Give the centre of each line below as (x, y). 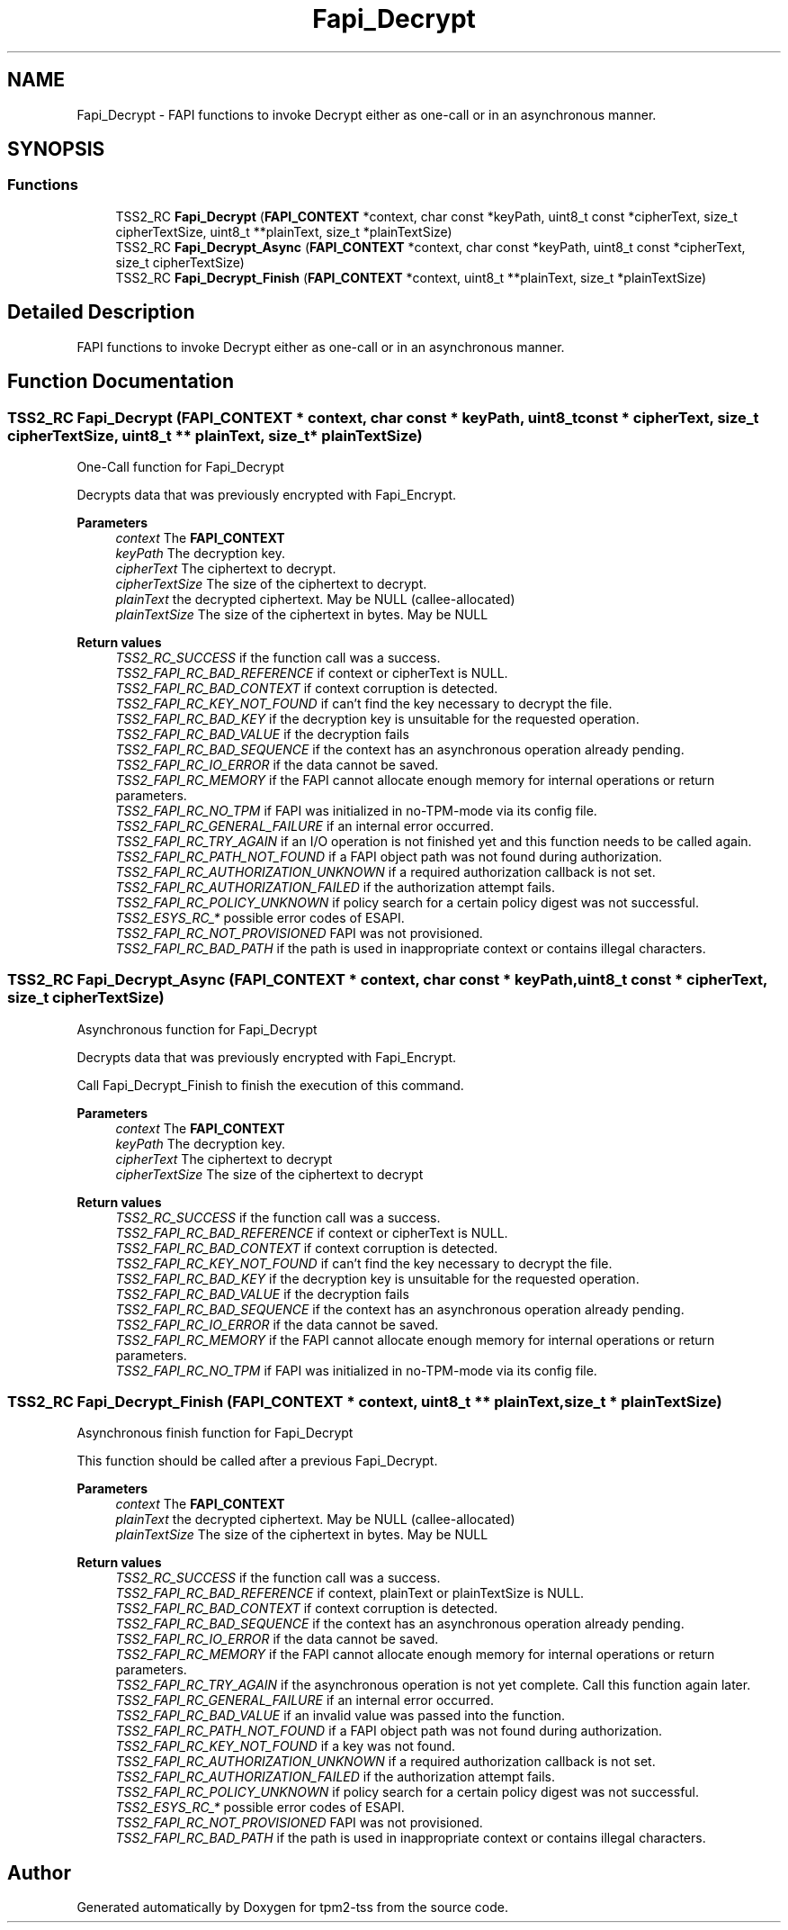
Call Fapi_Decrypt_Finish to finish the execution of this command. (270, 1085)
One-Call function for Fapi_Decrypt (180, 466)
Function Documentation (121, 382)
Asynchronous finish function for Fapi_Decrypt (215, 1433)
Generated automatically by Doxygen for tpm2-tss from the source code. (292, 1907)
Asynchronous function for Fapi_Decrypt (197, 1029)
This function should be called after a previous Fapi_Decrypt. (257, 1461)
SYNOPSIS (56, 149)
